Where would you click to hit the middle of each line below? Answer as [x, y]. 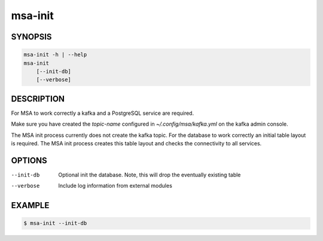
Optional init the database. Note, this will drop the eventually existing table [150, 175]
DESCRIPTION [38, 99]
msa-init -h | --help [55, 55]
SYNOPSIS [31, 37]
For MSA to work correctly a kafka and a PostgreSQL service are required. [103, 113]
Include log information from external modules [115, 186]
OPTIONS [29, 161]
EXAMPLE [30, 205]
